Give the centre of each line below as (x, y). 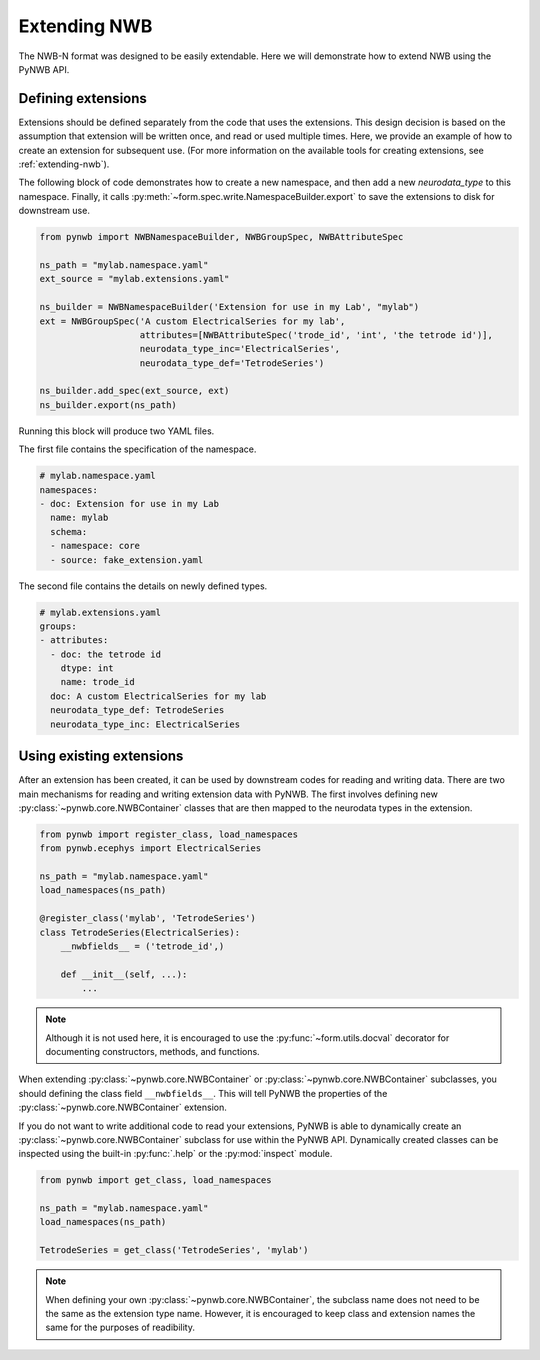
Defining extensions (82, 98)
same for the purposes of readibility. (120, 1327)
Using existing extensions (101, 756)
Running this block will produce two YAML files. (116, 431)
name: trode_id (97, 682)
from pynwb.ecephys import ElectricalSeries (150, 848)
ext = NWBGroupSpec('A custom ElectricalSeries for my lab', (192, 321)
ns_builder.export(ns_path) (108, 404)
